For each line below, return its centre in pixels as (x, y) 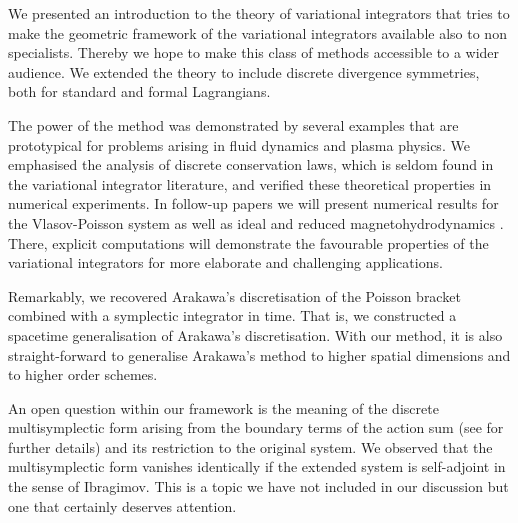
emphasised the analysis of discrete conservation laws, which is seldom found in (251, 164)
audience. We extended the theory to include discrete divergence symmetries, (244, 71)
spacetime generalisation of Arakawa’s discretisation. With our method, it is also (255, 334)
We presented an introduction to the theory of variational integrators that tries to (259, 13)
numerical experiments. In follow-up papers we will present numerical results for (253, 203)
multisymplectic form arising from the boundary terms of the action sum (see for (256, 427)
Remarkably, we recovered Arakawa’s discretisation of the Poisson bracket (234, 295)
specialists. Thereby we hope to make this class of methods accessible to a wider (254, 52)
